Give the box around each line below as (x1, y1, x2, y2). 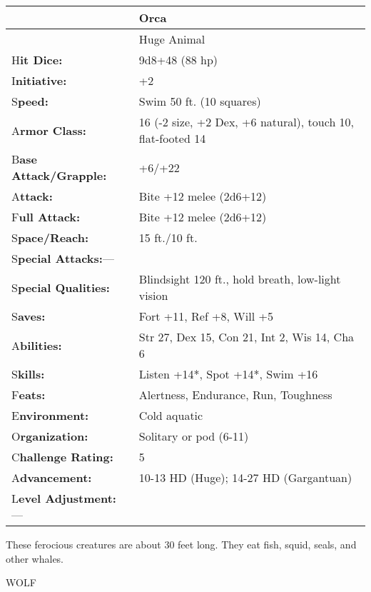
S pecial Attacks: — (11, 250, 114, 266)
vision (138, 287, 168, 303)
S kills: (11, 366, 45, 382)
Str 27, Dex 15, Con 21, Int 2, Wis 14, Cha (138, 328, 355, 345)
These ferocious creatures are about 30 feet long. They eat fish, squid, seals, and (6, 537, 357, 551)
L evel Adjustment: (11, 490, 116, 506)
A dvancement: (11, 469, 92, 486)
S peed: (11, 93, 49, 109)
